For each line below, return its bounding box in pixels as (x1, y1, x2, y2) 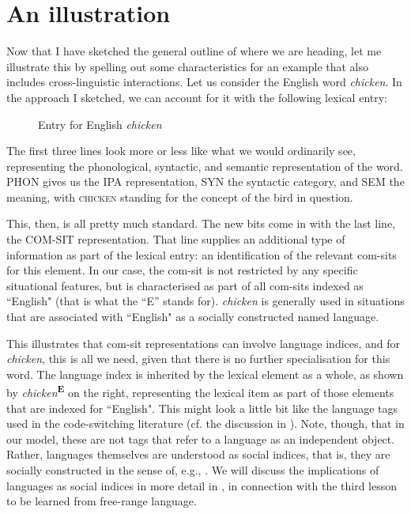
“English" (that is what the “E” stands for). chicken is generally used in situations (6, 293, 405, 309)
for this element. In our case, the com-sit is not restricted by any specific (6, 262, 358, 278)
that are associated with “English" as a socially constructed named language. (6, 308, 379, 325)
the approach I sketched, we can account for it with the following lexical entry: (6, 89, 388, 105)
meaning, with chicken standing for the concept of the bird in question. (6, 188, 353, 205)
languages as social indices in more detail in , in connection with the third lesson (6, 477, 398, 493)
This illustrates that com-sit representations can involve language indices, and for (6, 334, 401, 351)
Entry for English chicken (38, 115, 162, 132)
